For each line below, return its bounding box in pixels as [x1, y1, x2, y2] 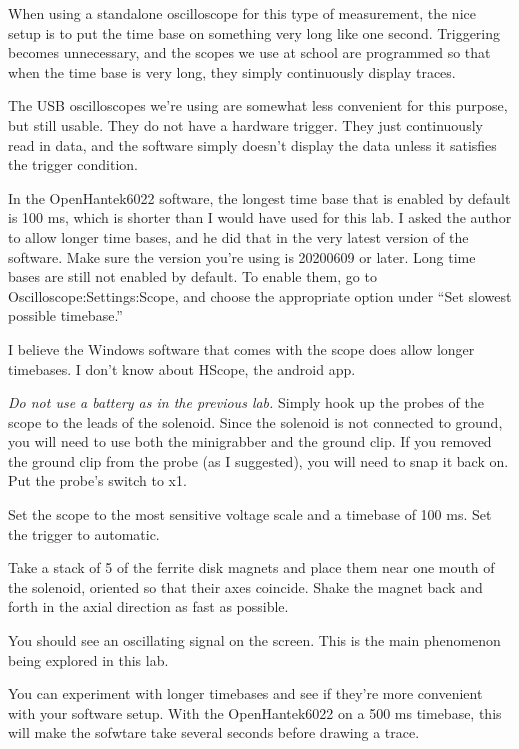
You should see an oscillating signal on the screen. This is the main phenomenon [8, 630, 501, 651]
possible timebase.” [8, 305, 123, 326]
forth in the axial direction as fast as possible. [8, 596, 289, 617]
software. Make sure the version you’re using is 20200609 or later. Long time [8, 246, 476, 267]
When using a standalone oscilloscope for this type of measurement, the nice [8, 3, 476, 23]
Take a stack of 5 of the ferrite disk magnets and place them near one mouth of [8, 557, 495, 578]
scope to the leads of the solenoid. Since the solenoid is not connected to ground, [8, 411, 503, 432]
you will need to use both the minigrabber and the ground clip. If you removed [8, 431, 492, 452]
